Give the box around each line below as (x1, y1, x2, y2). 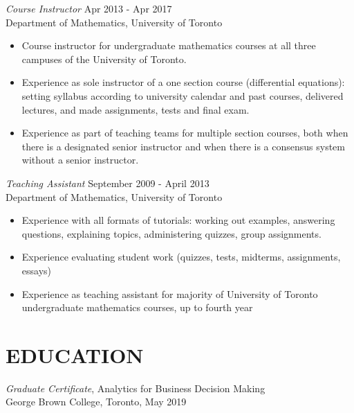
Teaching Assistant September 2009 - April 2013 (6, 175, 209, 190)
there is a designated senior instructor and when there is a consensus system (21, 139, 345, 153)
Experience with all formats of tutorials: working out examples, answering (21, 213, 335, 227)
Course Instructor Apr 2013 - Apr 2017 (6, 1, 172, 15)
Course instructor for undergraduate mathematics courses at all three (21, 38, 316, 53)
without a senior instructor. (21, 152, 139, 167)
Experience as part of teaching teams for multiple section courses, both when (21, 125, 348, 140)
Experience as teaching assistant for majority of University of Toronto (21, 286, 318, 301)
